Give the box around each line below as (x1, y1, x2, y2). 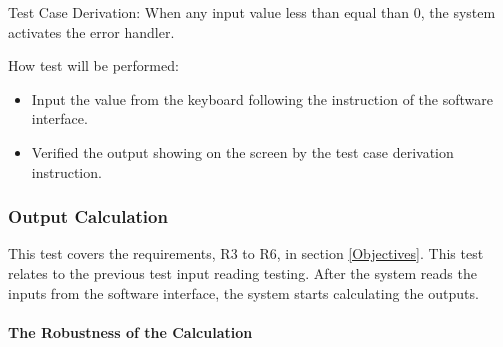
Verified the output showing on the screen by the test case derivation (31, 141, 454, 162)
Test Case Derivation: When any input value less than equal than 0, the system (8, 2, 496, 22)
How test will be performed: (8, 55, 179, 76)
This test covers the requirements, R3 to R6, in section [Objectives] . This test (8, 243, 484, 264)
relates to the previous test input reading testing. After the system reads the (8, 262, 477, 283)
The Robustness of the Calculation (8, 321, 253, 342)
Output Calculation (8, 204, 168, 229)
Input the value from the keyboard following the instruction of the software (31, 88, 493, 109)
